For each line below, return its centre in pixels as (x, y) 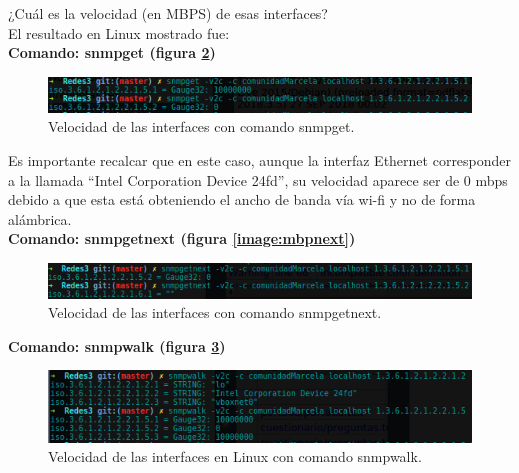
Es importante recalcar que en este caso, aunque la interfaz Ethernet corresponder (260, 160)
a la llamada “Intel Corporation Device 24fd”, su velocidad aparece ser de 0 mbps (258, 179)
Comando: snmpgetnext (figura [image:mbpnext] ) (182, 238)
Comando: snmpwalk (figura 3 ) (117, 345)
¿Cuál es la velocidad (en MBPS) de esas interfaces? (168, 13)
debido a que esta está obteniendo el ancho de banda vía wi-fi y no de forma (242, 199)
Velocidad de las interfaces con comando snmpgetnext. (215, 312)
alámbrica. (40, 218)
